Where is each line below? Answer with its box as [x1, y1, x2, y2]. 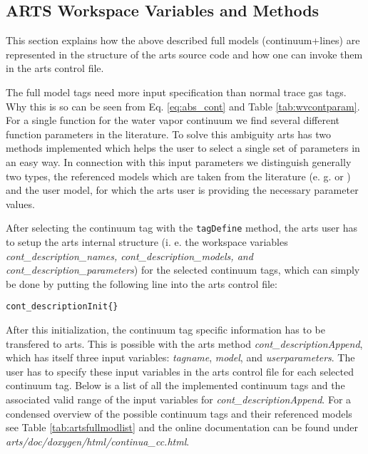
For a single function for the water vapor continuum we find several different [6, 113, 340, 128]
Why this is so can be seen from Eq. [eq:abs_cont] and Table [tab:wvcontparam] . [6, 98, 360, 113]
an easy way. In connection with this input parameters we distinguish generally [6, 154, 352, 169]
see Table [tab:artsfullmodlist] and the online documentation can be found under [6, 420, 358, 435]
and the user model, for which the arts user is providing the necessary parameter [6, 182, 359, 197]
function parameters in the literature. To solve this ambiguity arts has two [6, 126, 331, 141]
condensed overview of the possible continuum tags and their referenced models [6, 406, 352, 421]
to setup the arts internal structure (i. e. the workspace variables [6, 234, 288, 249]
